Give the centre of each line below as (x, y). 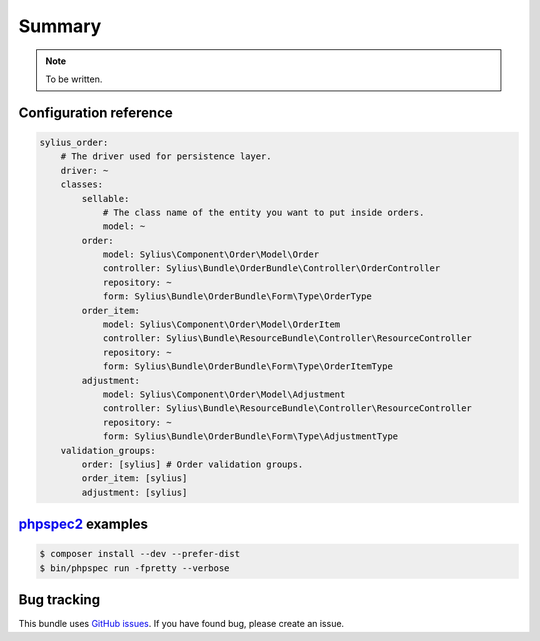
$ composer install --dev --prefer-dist (139, 554)
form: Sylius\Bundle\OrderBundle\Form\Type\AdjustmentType (250, 436)
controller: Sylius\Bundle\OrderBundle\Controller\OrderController (271, 268)
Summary (60, 26)
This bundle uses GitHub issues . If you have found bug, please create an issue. (181, 624)
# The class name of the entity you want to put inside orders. (263, 212)
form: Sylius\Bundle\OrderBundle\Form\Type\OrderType (237, 296)
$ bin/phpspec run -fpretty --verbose (134, 568)
